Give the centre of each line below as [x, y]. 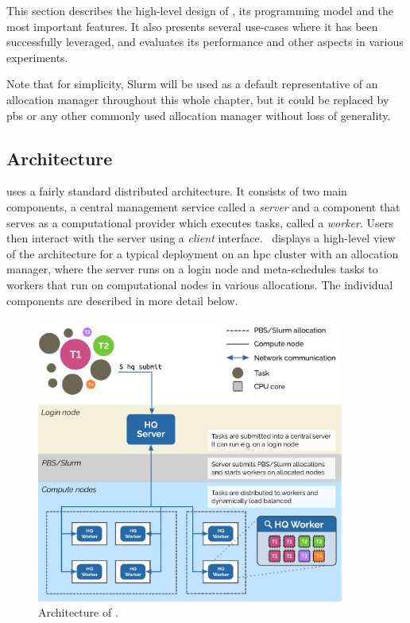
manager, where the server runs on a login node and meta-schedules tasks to [192, 269]
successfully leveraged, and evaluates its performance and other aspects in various [205, 42]
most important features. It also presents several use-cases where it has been [192, 26]
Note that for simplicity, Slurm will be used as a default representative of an [192, 84]
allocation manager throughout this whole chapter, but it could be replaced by [198, 99]
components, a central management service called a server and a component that [203, 206]
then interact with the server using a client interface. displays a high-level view [201, 238]
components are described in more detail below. [122, 300]
